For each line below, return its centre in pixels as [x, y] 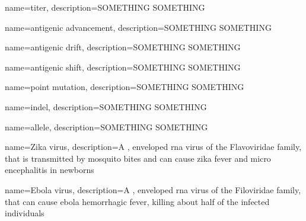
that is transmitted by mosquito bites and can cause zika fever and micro [138, 158]
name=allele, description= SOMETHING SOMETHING [106, 126]
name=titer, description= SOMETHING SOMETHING [105, 7]
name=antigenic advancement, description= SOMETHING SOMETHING [138, 27]
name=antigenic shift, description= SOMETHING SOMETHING [123, 67]
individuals [25, 213]
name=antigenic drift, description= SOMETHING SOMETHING [123, 47]
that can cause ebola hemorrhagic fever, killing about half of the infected [137, 201]
